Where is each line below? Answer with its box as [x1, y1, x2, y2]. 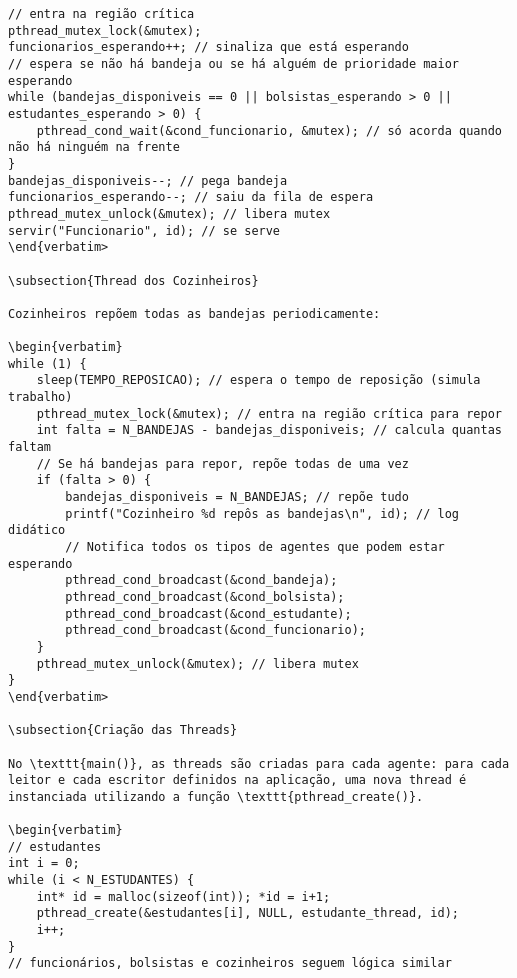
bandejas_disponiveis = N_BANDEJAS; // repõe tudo [65, 490, 409, 505]
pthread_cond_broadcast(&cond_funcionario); [65, 623, 366, 638]
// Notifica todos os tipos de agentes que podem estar [65, 540, 445, 554]
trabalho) [8, 390, 73, 405]
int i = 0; [8, 856, 80, 871]
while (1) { [8, 356, 87, 371]
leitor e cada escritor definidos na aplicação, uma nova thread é [8, 773, 467, 788]
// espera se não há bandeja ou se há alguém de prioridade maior [8, 56, 460, 71]
